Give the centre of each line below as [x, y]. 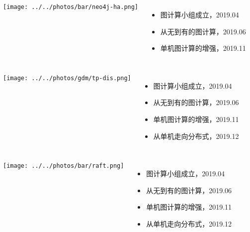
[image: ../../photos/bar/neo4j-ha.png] [71, 7]
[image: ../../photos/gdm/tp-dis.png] [67, 78]
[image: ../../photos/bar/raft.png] [64, 166]
